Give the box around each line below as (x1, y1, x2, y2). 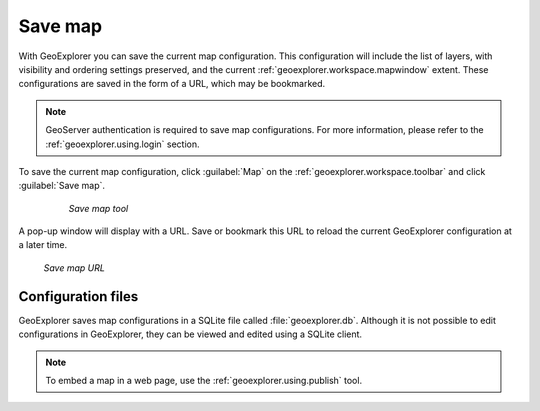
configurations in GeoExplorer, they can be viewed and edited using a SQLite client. (18, 328, 363, 340)
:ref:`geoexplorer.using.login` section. (45, 138, 200, 150)
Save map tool (68, 202, 129, 214)
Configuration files (18, 288, 139, 305)
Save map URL (43, 261, 105, 274)
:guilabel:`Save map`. (18, 180, 105, 192)
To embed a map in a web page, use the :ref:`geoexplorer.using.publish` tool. (45, 374, 363, 386)
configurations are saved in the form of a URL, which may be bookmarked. (18, 78, 326, 90)
